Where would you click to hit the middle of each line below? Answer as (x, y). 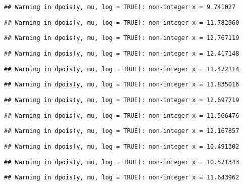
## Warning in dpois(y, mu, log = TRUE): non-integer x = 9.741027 (120, 7)
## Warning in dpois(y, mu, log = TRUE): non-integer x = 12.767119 (122, 38)
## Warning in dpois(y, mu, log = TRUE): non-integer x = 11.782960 (122, 22)
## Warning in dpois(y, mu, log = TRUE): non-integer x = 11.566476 (122, 115)
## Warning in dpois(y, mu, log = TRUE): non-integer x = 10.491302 (122, 146)
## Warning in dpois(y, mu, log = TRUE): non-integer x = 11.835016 (122, 85)
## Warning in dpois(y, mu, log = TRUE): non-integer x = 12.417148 (122, 53)
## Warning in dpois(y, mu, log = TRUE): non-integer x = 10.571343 (122, 162)
